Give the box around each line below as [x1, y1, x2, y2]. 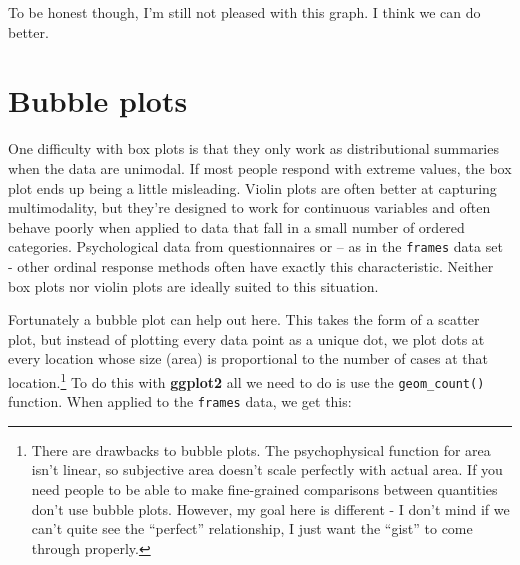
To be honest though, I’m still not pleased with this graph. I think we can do [8, 2, 481, 22]
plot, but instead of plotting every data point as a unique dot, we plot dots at [8, 328, 485, 349]
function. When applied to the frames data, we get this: [8, 391, 352, 412]
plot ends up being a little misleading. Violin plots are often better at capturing [8, 177, 497, 198]
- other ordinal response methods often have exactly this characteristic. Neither [8, 255, 494, 276]
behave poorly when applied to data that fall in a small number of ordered [8, 216, 465, 237]
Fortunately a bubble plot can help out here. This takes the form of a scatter [8, 309, 480, 330]
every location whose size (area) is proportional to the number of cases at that [8, 348, 489, 369]
